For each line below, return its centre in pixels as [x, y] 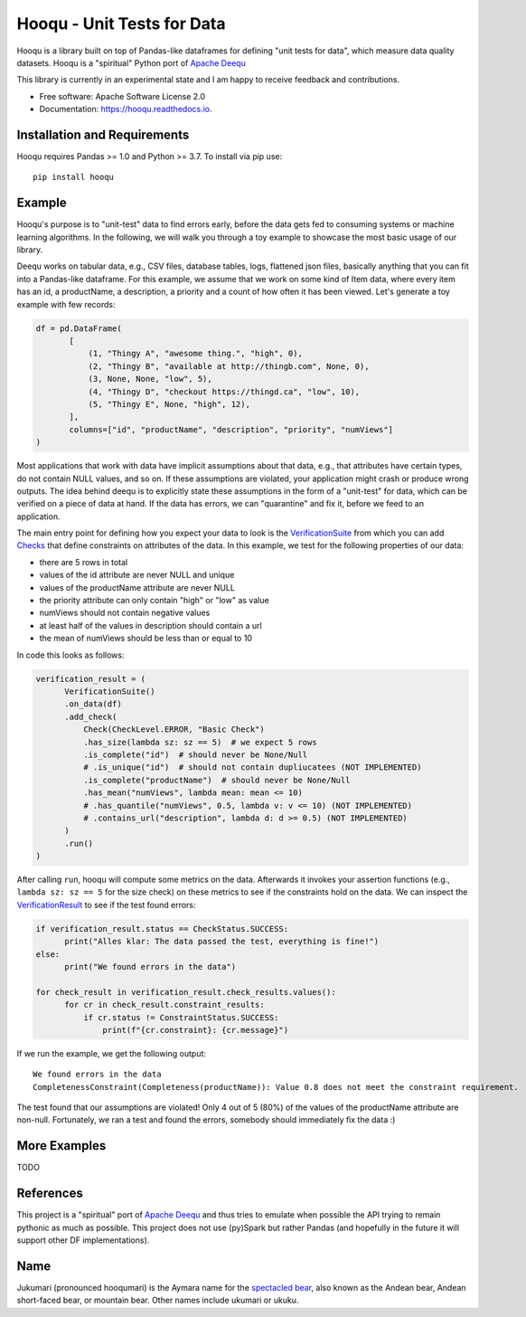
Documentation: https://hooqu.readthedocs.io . [126, 109]
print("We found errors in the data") [150, 966]
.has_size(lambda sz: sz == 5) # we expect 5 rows [200, 742]
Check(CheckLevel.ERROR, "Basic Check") [174, 730]
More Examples [61, 1146]
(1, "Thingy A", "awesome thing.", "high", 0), [195, 354]
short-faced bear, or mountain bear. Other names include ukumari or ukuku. [158, 1300]
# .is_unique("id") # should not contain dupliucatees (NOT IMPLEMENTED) [252, 767]
